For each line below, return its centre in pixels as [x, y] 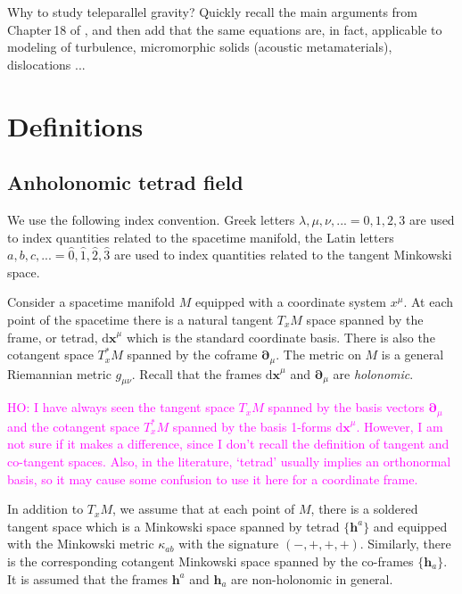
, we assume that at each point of [204, 509]
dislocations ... [46, 64]
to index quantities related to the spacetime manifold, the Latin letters [201, 237]
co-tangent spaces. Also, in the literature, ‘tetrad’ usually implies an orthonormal [229, 461]
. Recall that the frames [197, 373]
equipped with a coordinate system [291, 302]
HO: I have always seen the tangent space [121, 407]
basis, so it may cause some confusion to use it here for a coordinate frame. [213, 478]
